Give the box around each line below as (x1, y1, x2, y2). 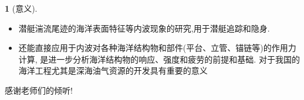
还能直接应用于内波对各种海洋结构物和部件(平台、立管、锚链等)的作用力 (18, 42, 296, 54)
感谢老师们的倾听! (5, 84, 73, 96)
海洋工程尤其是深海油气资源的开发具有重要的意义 (18, 64, 208, 77)
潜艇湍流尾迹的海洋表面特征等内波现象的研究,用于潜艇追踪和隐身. (18, 22, 270, 34)
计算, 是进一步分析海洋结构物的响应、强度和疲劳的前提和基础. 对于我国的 (18, 53, 300, 65)
